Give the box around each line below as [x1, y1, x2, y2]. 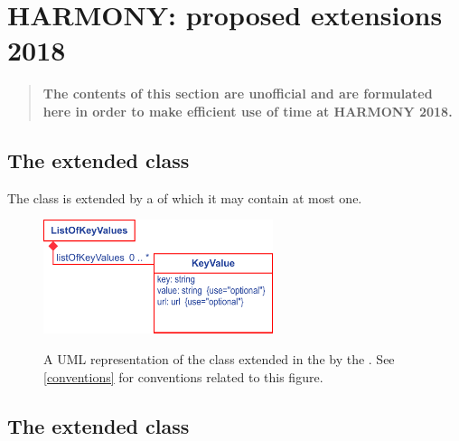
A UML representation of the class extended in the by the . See [43, 350, 395, 369]
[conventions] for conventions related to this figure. [43, 367, 323, 386]
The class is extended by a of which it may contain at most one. [7, 188, 362, 207]
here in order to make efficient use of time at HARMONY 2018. [42, 101, 453, 120]
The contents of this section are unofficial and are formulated [42, 84, 433, 103]
